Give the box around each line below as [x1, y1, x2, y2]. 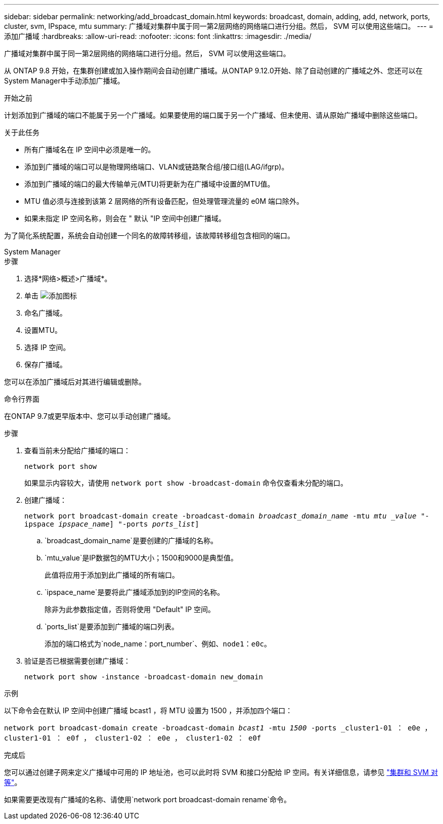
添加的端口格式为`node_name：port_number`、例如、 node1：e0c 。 [45, 639, 272, 648]
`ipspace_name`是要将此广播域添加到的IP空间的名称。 [45, 588, 225, 596]
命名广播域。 [24, 309, 67, 317]
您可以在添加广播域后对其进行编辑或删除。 [4, 377, 146, 386]
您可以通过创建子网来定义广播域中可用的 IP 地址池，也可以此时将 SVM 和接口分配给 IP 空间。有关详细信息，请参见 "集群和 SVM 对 [4, 768, 438, 776]
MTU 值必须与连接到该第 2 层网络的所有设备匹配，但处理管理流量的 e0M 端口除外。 [24, 197, 303, 205]
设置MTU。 [24, 326, 62, 334]
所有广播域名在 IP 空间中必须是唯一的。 [24, 145, 155, 154]
